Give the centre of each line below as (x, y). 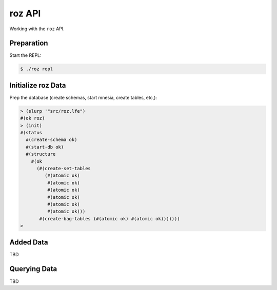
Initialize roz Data (38, 85)
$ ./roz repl (37, 69)
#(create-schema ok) (52, 140)
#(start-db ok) (45, 147)
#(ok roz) (33, 118)
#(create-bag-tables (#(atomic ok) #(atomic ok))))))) (110, 219)
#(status (31, 133)
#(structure (41, 154)
